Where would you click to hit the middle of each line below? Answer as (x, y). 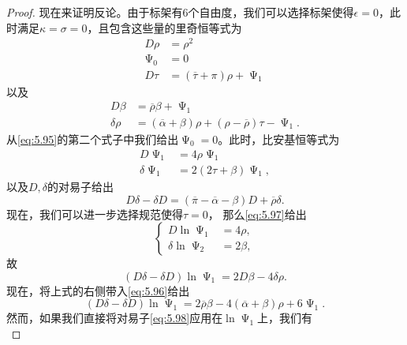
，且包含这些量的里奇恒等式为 (164, 27)
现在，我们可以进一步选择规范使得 (95, 214)
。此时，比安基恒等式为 (279, 139)
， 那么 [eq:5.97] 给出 (257, 214)
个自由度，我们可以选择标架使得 (271, 12)
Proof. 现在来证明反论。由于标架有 (95, 12)
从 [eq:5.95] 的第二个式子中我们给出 (93, 139)
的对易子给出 (81, 187)
